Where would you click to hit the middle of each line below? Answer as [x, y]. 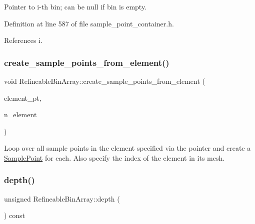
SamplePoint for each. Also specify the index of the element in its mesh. [114, 157]
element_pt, [23, 98]
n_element [20, 114]
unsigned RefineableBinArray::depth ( [62, 198]
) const [15, 215]
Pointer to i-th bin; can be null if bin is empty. [75, 6]
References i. [23, 40]
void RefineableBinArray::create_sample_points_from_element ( [105, 81]
